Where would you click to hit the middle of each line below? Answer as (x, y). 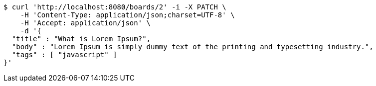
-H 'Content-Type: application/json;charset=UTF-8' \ (127, 15)
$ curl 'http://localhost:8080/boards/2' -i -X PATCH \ (115, 7)
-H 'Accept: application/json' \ (86, 23)
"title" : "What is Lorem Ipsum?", (81, 39)
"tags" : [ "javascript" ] (64, 55)
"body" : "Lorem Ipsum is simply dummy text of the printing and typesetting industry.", (192, 47)
